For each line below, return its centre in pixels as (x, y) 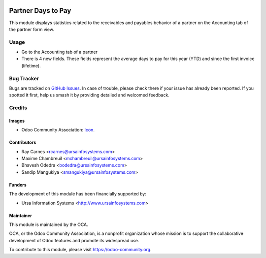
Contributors (23, 142)
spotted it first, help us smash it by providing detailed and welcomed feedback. (89, 95)
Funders (18, 185)
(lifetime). (31, 65)
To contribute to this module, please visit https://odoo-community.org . (81, 250)
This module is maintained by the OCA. (49, 225)
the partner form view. (32, 29)
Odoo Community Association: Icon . (58, 130)
